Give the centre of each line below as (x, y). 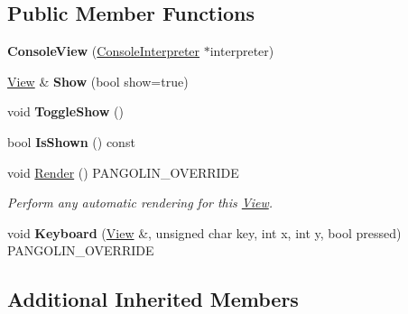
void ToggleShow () (65, 111)
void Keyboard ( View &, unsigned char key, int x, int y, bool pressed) (204, 232)
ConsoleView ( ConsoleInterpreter (104, 51)
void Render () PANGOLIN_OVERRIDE (123, 172)
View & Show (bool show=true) (98, 81)
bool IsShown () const (71, 141)
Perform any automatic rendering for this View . (140, 203)
